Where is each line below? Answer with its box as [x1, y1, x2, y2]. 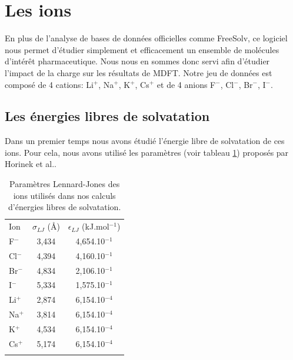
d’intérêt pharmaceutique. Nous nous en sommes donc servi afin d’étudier [5, 55, 270, 67]
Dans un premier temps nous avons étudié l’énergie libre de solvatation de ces [5, 135, 285, 147]
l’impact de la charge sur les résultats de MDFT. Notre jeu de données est [5, 66, 272, 78]
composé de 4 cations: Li [5, 78, 94, 90]
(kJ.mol [82, 220, 109, 233]
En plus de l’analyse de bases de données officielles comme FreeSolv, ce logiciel [5, 32, 288, 44]
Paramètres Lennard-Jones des [9, 178, 120, 190]
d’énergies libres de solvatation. [8, 201, 121, 213]
